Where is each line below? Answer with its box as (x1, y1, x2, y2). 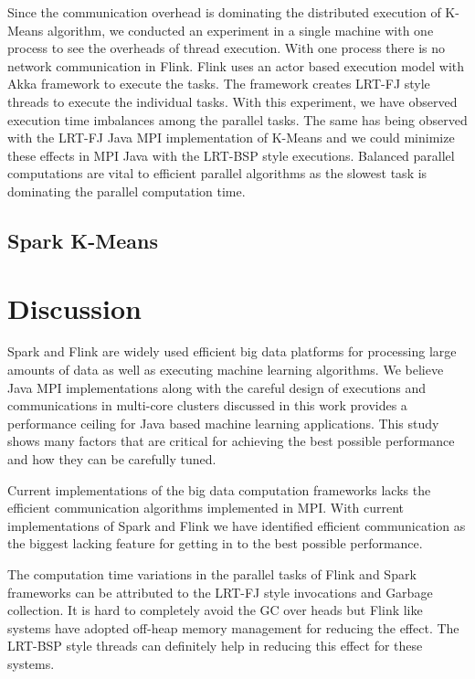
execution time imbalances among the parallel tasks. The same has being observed (7, 110, 468, 129)
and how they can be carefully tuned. (7, 450, 216, 468)
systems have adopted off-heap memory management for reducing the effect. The (7, 618, 459, 637)
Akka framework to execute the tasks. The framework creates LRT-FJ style (7, 74, 430, 93)
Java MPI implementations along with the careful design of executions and (7, 377, 426, 397)
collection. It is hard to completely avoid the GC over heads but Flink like (7, 600, 423, 620)
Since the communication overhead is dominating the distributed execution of (7, 3, 441, 21)
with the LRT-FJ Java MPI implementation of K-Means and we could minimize (7, 128, 455, 147)
